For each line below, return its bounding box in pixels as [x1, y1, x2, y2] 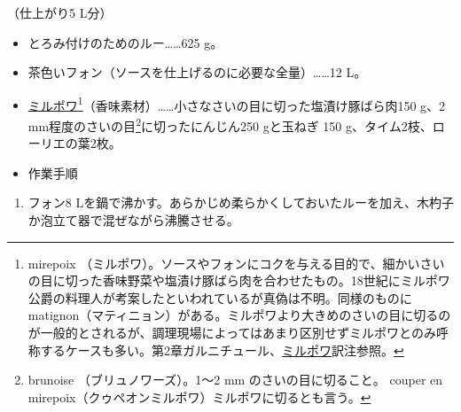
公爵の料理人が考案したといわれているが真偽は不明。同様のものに [27, 288, 412, 307]
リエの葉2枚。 [40, 134, 121, 152]
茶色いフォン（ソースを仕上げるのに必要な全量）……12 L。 [27, 63, 367, 82]
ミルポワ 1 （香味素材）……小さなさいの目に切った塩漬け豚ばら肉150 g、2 [27, 93, 446, 114]
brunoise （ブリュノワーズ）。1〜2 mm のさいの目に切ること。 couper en [27, 370, 443, 389]
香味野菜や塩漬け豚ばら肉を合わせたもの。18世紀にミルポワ [102, 271, 450, 290]
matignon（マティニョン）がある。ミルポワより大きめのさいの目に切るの [27, 306, 451, 324]
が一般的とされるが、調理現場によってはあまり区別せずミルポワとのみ [27, 323, 436, 342]
